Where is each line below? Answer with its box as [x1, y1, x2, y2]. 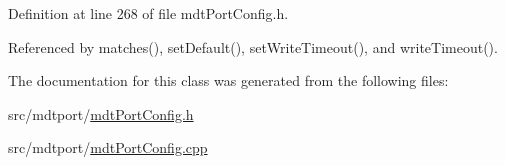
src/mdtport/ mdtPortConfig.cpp [8, 137, 208, 158]
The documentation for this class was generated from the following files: [8, 70, 449, 91]
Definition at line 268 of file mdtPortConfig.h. [8, 3, 289, 23]
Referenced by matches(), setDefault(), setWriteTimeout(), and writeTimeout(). [8, 36, 498, 57]
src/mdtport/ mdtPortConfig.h [8, 103, 194, 124]
